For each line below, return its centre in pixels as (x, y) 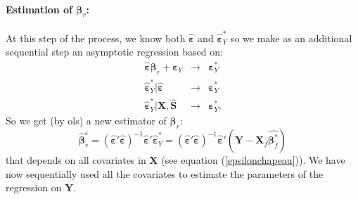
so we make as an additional (291, 38)
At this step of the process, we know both (96, 38)
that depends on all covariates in (76, 160)
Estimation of (39, 9)
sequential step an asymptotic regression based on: (114, 52)
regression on (34, 187)
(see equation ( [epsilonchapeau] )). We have (253, 160)
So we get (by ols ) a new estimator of (86, 121)
